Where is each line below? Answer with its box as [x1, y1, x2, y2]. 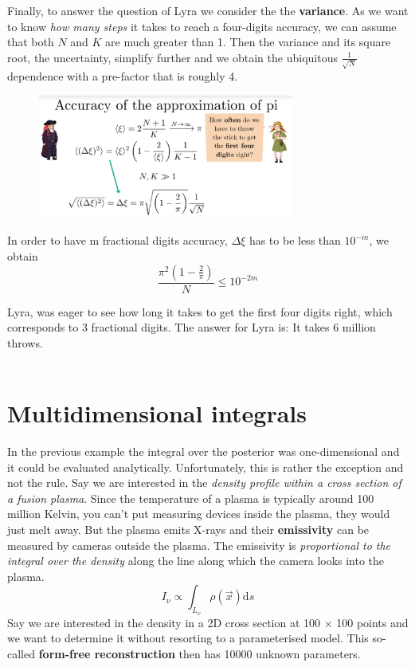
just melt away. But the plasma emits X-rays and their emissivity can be [7, 521, 370, 538]
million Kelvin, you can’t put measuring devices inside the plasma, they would [7, 505, 390, 522]
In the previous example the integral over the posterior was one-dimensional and [7, 443, 400, 460]
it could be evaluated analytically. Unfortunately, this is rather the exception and [7, 458, 404, 475]
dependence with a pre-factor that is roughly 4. [7, 68, 238, 84]
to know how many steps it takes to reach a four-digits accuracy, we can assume [7, 18, 397, 34]
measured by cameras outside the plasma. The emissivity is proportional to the [7, 536, 391, 553]
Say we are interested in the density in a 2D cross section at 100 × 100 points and [7, 614, 409, 630]
